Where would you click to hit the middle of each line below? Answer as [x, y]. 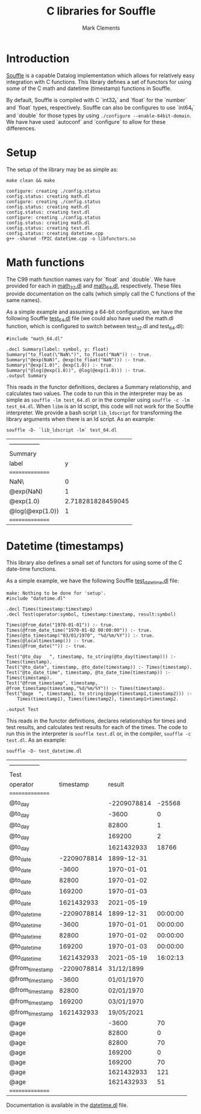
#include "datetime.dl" [36, 599]
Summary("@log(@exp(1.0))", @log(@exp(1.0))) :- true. [76, 370]
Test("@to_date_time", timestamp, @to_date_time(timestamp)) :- [88, 673]
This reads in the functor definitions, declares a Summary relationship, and [99, 387]
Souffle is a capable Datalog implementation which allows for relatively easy [100, 75]
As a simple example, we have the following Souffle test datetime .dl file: [93, 581]
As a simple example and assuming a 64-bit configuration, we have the [94, 312]
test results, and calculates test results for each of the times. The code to [97, 727]
